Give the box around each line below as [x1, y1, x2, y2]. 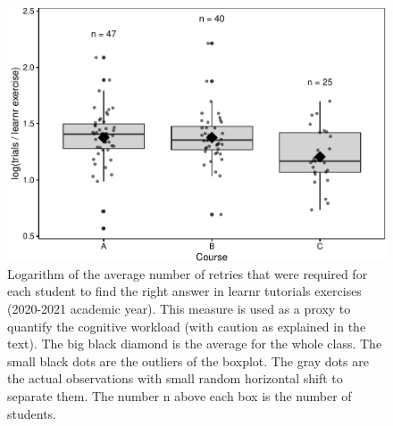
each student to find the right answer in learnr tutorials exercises [7, 282, 362, 300]
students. [7, 404, 56, 422]
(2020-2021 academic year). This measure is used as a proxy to [7, 299, 351, 318]
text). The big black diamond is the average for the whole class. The [7, 334, 382, 353]
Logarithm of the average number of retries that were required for [7, 264, 368, 283]
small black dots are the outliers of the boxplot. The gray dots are [7, 351, 369, 370]
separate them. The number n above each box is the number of [7, 387, 352, 406]
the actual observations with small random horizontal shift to [7, 369, 343, 388]
